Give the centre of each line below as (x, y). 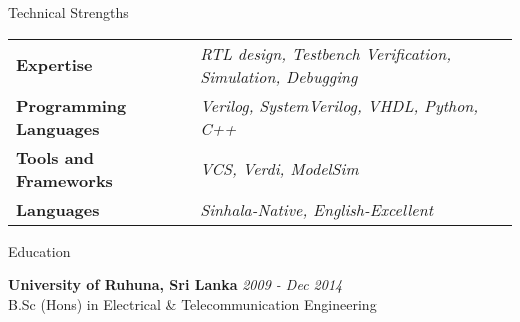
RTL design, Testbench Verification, (326, 53)
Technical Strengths (68, 12)
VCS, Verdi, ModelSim (279, 169)
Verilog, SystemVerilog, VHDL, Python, (339, 105)
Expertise (54, 65)
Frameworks (64, 180)
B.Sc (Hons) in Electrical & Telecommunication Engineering (192, 303)
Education (39, 250)
